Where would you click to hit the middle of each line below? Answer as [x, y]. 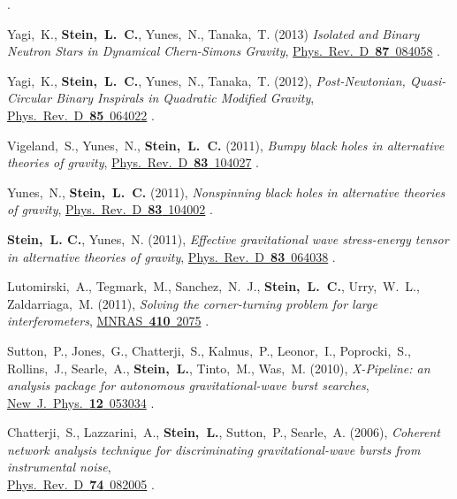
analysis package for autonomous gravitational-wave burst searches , [188, 385]
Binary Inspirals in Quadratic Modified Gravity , [185, 98]
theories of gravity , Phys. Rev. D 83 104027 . [133, 162]
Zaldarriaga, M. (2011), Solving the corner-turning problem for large [192, 303]
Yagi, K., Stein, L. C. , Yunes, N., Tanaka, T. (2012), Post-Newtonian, [206, 80]
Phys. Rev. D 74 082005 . [81, 484]
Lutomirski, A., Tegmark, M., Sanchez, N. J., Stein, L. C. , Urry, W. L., [213, 286]
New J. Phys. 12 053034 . [81, 402]
